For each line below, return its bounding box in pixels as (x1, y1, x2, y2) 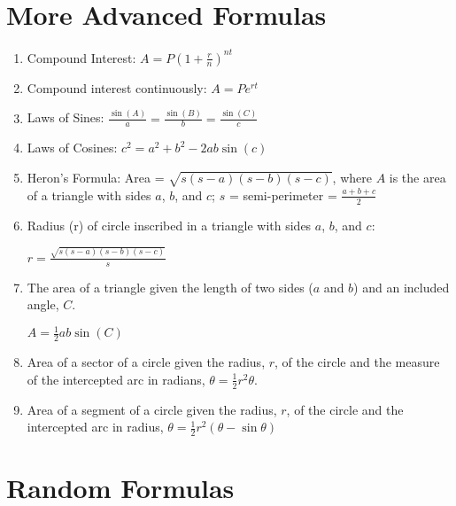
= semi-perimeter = (228, 185, 337, 204)
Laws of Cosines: (27, 138, 118, 157)
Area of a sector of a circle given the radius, (27, 353, 266, 371)
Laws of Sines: (27, 108, 104, 127)
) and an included (353, 277, 450, 296)
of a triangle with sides (27, 185, 151, 204)
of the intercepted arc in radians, (27, 370, 205, 388)
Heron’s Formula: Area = (27, 168, 165, 187)
